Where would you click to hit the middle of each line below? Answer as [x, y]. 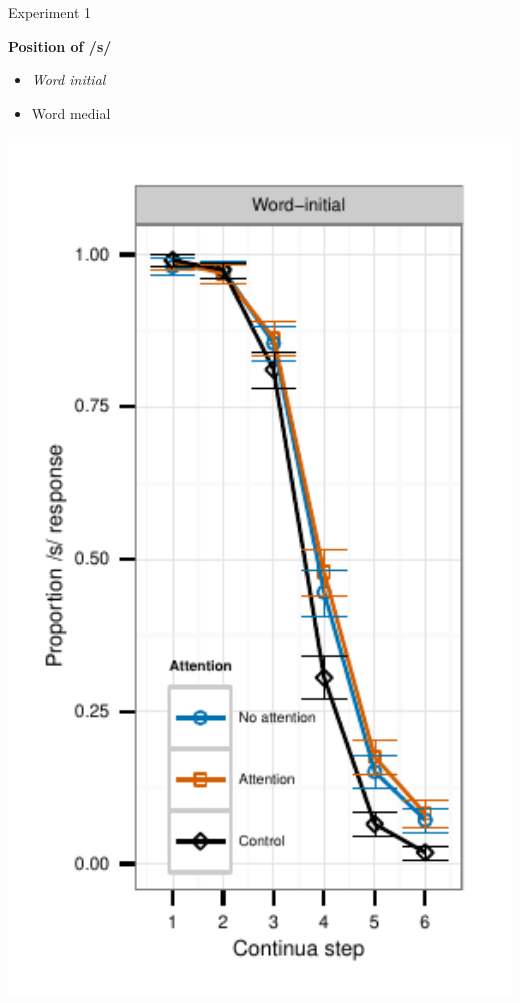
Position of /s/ [60, 45]
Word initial [68, 79]
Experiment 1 [50, 12]
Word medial [71, 112]
